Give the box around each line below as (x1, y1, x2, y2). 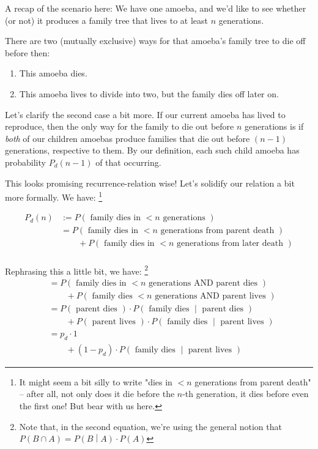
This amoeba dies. (19, 67, 87, 80)
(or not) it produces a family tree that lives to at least (5, 13, 209, 26)
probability (5, 155, 46, 168)
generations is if (245, 120, 304, 133)
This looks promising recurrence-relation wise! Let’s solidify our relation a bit (5, 176, 295, 189)
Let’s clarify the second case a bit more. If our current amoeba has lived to (5, 108, 286, 121)
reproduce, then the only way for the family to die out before (5, 120, 234, 133)
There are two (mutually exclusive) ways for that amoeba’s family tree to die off (5, 34, 306, 47)
